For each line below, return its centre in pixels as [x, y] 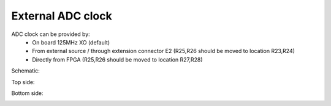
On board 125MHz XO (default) [71, 42]
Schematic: [25, 71]
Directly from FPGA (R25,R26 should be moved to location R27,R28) [117, 59]
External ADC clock [62, 16]
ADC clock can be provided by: [51, 34]
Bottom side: [27, 93]
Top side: [23, 82]
